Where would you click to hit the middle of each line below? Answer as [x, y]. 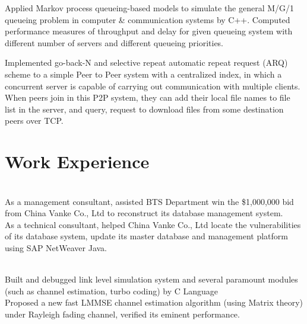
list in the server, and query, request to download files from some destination [144, 109]
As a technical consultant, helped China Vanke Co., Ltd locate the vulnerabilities [153, 224]
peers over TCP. [34, 121]
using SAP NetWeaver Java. [56, 248]
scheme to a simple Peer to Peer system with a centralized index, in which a [143, 74]
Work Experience [77, 161]
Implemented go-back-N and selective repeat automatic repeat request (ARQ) [146, 62]
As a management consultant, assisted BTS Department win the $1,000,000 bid [149, 201]
